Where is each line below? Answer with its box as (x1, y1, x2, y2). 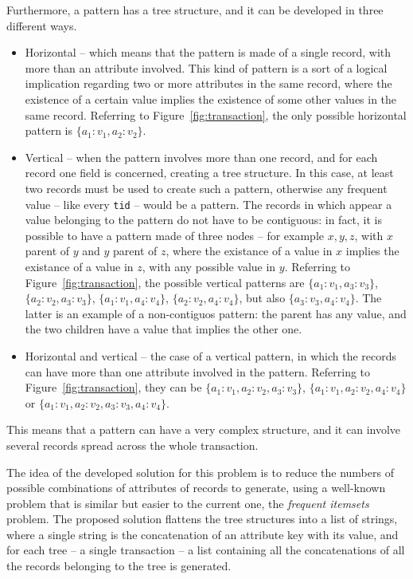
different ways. (6, 17, 77, 33)
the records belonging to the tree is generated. (6, 557, 232, 574)
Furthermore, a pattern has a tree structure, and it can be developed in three (6, 2, 384, 18)
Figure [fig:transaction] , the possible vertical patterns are (25, 274, 305, 290)
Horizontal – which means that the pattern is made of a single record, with (25, 44, 392, 61)
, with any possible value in (142, 258, 276, 274)
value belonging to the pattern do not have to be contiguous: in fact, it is (25, 211, 383, 228)
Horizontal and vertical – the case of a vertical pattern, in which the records (25, 347, 397, 364)
